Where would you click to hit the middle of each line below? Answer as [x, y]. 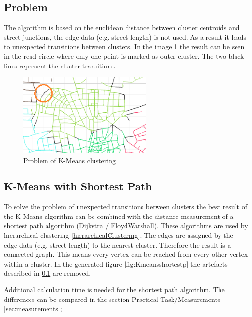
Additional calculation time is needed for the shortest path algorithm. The [114, 290]
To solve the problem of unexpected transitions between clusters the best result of [126, 207]
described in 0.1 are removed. [47, 273]
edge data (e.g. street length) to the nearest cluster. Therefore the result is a [118, 244]
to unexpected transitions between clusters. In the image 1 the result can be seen [124, 46]
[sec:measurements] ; [33, 309]
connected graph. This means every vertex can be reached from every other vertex [126, 254]
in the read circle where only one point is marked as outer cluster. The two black [124, 56]
